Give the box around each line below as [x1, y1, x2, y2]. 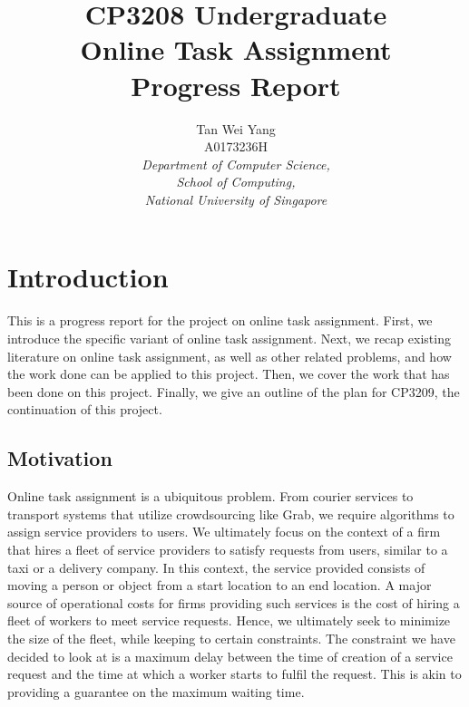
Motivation [7, 444, 112, 472]
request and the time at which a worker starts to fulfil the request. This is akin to [7, 664, 462, 683]
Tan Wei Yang [196, 119, 276, 138]
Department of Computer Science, [142, 154, 330, 173]
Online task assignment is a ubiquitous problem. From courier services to [7, 487, 414, 506]
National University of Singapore [144, 189, 327, 208]
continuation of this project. [7, 400, 162, 419]
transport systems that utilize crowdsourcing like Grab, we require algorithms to [7, 504, 454, 523]
